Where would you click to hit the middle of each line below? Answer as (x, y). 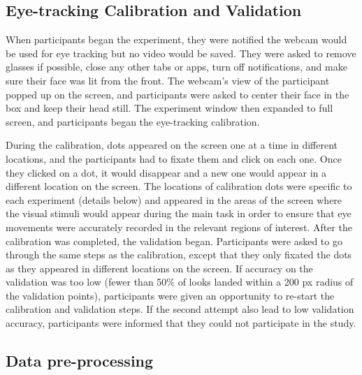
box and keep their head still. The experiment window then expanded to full (169, 108)
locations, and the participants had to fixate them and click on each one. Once (174, 158)
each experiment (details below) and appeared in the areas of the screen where (174, 199)
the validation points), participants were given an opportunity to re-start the (170, 295)
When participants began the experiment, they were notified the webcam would (176, 39)
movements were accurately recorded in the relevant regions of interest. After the (179, 227)
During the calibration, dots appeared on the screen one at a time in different (172, 145)
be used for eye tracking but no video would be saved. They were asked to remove (181, 53)
